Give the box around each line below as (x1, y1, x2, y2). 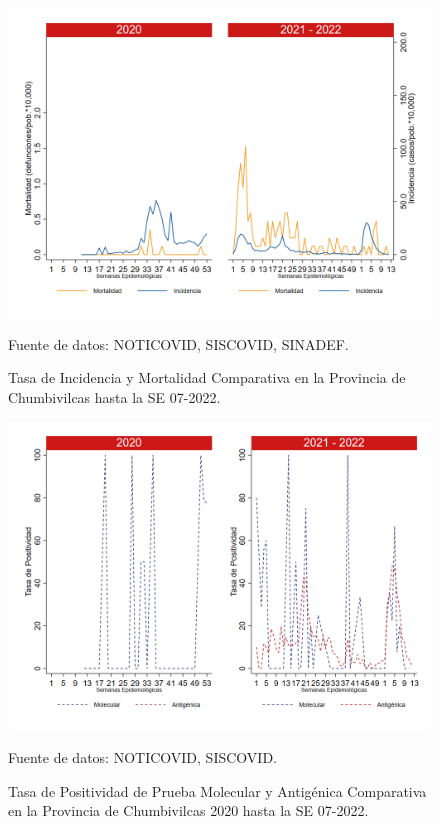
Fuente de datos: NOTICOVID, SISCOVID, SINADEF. (8, 333, 349, 354)
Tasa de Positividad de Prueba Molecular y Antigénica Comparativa (8, 780, 427, 801)
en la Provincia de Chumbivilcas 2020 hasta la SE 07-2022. (8, 800, 369, 821)
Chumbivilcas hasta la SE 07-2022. (8, 386, 221, 407)
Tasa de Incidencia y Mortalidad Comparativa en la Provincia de (8, 367, 406, 388)
